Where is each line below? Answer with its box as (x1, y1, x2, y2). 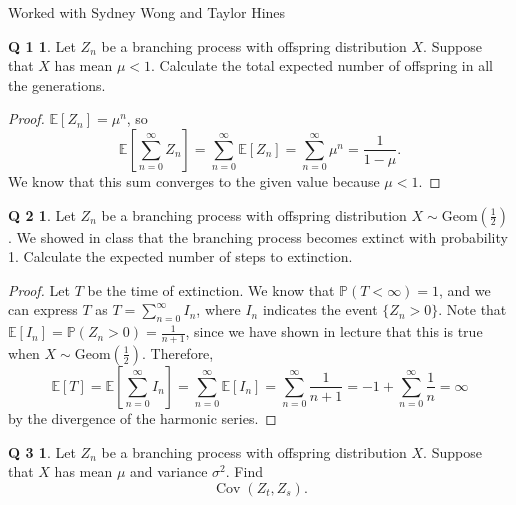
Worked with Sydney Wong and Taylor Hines (8, 2, 286, 22)
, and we (439, 279, 491, 300)
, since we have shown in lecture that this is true (185, 321, 483, 342)
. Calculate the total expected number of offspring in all (151, 55, 493, 76)
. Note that (438, 299, 507, 320)
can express (8, 299, 78, 320)
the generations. (8, 74, 106, 95)
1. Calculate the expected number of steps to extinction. (8, 246, 353, 267)
